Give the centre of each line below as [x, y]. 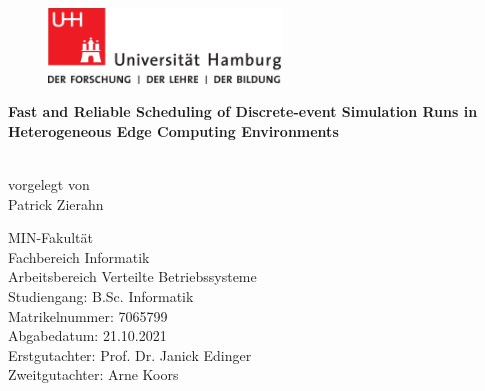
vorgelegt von [49, 184]
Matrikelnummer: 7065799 [88, 315]
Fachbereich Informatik [79, 256]
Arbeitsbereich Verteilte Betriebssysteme [132, 276]
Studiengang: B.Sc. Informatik [101, 296]
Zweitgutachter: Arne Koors [93, 374]
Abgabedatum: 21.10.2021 [87, 335]
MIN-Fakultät [50, 237]
